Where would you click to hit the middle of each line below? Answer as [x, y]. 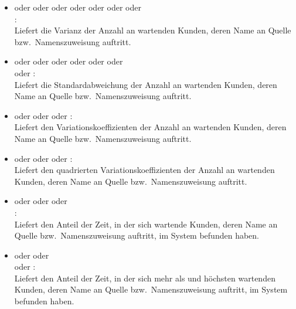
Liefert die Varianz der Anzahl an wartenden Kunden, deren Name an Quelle [153, 30]
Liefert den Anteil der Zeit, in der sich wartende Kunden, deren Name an [146, 224]
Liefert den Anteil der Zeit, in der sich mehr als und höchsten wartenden [145, 278]
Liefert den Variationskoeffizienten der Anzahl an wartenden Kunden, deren [150, 127]
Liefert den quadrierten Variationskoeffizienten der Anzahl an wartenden [144, 170]
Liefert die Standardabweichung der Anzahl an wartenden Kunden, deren [146, 84]
